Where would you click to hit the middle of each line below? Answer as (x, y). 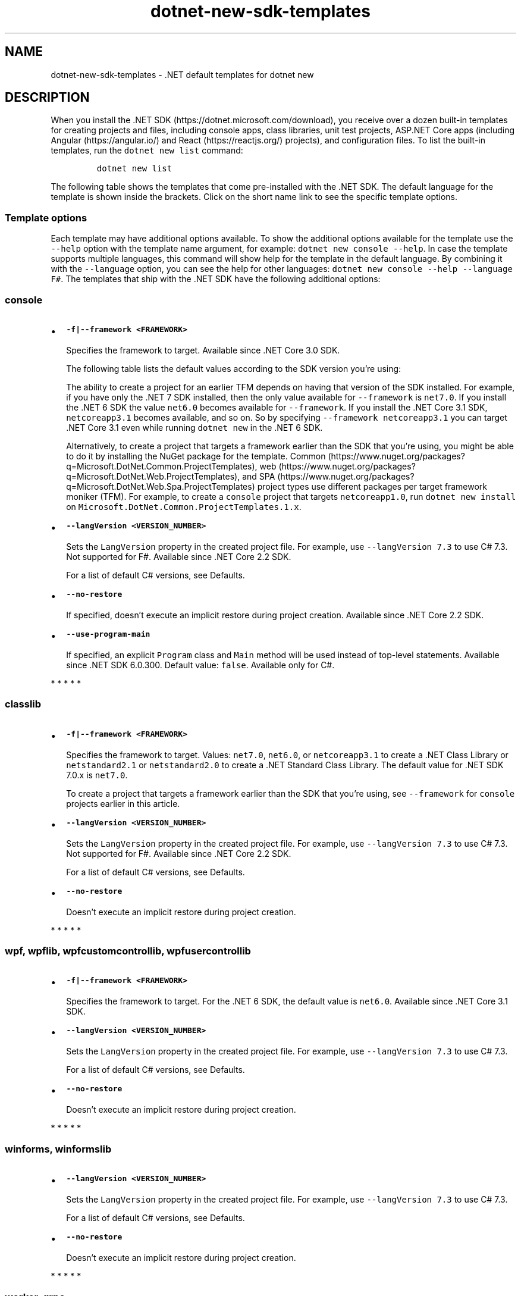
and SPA (259, 476)
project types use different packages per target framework (372, 486)
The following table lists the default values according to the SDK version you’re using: (234, 368)
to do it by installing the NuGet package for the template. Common (196, 456)
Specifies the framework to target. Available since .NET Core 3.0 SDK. (203, 350)
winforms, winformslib (58, 1149)
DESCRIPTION (47, 98)
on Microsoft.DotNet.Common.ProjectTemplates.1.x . (184, 506)
